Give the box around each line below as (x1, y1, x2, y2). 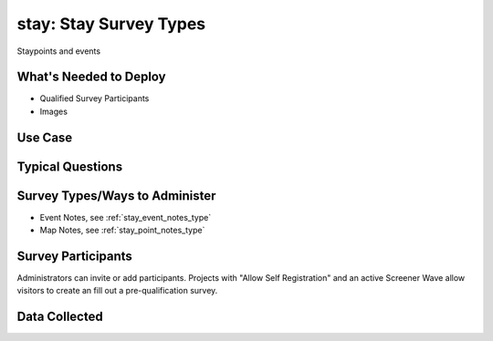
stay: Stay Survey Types (16, 14, 206, 34)
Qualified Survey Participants (39, 93, 150, 104)
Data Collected (16, 309, 104, 325)
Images (39, 106, 68, 117)
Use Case (16, 129, 73, 145)
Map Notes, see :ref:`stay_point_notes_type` (39, 224, 205, 236)
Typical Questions (16, 159, 123, 174)
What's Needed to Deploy (16, 69, 166, 85)
